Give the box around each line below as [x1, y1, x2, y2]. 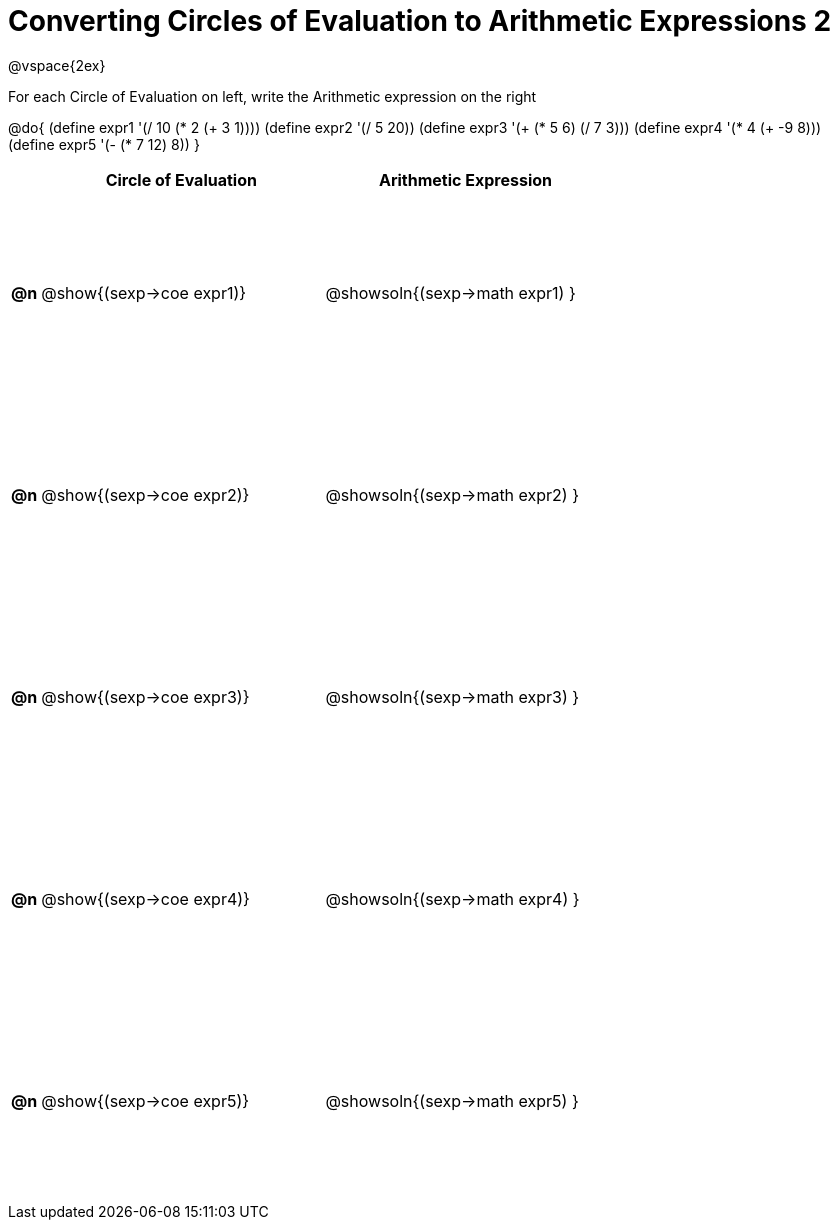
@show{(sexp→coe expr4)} [41, 888, 250, 909]
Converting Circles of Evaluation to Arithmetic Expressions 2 [8, 4, 832, 38]
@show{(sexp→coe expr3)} [41, 686, 250, 707]
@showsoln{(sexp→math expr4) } [325, 888, 580, 909]
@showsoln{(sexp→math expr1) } [325, 282, 576, 303]
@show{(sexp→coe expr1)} [41, 282, 247, 303]
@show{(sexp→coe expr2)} [41, 484, 250, 505]
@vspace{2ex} [8, 56, 106, 74]
